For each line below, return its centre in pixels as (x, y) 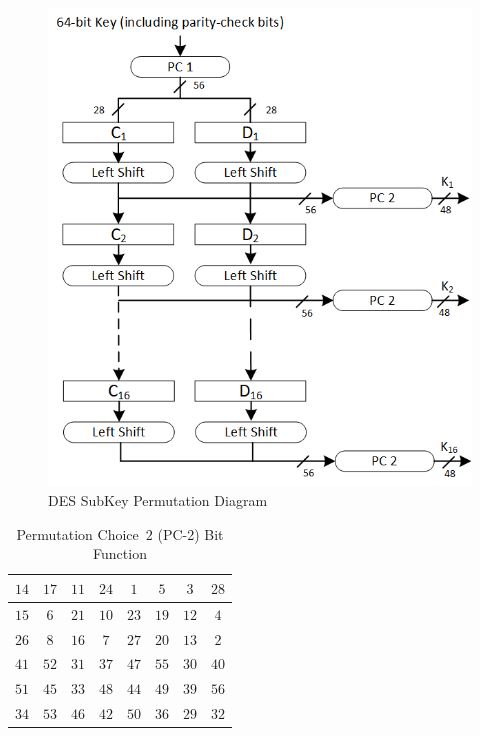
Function (120, 553)
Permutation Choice (77, 533)
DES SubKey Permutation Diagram (158, 500)
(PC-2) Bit (190, 533)
